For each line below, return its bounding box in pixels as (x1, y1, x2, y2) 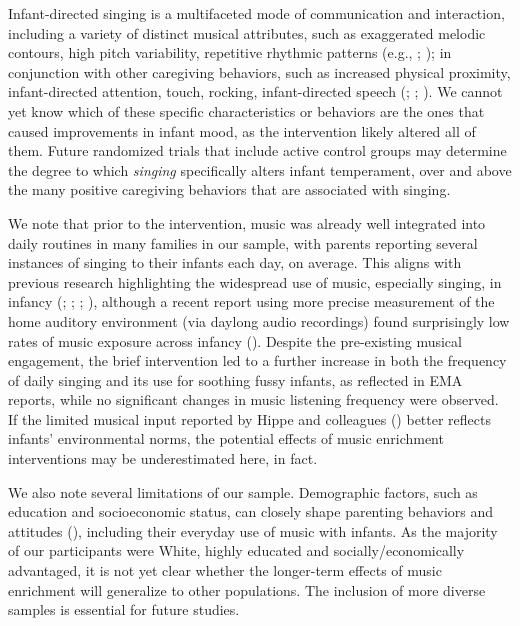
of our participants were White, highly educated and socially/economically (8, 540, 465, 561)
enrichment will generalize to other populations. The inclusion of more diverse (8, 579, 486, 600)
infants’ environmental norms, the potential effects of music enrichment (8, 428, 444, 449)
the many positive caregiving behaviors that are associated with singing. (8, 179, 451, 200)
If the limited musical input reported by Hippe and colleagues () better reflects (8, 408, 491, 429)
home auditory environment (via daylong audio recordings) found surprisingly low (8, 310, 510, 331)
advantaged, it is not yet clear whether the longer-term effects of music (8, 560, 442, 581)
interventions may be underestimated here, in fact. (8, 448, 318, 469)
